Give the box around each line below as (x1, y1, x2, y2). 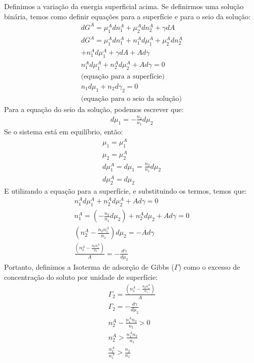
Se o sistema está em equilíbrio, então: (4, 126, 123, 137)
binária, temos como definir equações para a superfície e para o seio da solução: (4, 11, 250, 21)
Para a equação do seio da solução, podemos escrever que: (4, 103, 184, 114)
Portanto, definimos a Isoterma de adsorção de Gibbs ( (4, 262, 174, 272)
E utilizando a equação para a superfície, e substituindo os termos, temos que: (4, 185, 247, 196)
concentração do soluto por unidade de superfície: (4, 272, 158, 282)
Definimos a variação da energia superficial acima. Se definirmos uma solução (4, 1, 244, 11)
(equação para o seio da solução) (81, 95, 182, 102)
